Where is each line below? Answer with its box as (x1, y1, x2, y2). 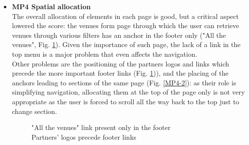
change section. (12, 106, 57, 116)
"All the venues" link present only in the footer (31, 122, 171, 132)
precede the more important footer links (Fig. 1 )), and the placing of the (12, 68, 229, 78)
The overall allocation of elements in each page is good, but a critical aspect (12, 11, 239, 21)
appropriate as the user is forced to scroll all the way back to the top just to (12, 96, 239, 106)
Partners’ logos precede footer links (31, 131, 137, 142)
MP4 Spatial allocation (12, 1, 91, 11)
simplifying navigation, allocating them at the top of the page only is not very (12, 87, 245, 97)
